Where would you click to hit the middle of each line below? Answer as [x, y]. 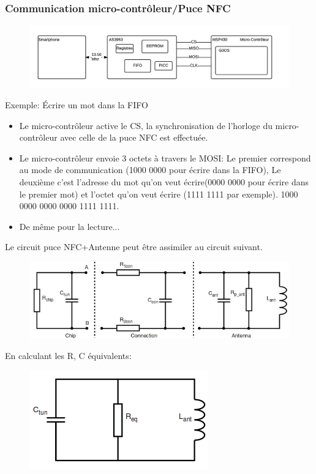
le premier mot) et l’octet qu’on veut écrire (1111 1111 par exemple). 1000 [159, 194]
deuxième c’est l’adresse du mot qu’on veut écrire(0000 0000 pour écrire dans [164, 182]
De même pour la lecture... [70, 226]
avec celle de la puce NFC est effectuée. [134, 137]
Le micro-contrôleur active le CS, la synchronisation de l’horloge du [146, 125]
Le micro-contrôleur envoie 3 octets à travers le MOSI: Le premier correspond [165, 157]
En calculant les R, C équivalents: [68, 356]
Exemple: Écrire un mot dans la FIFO [77, 105]
